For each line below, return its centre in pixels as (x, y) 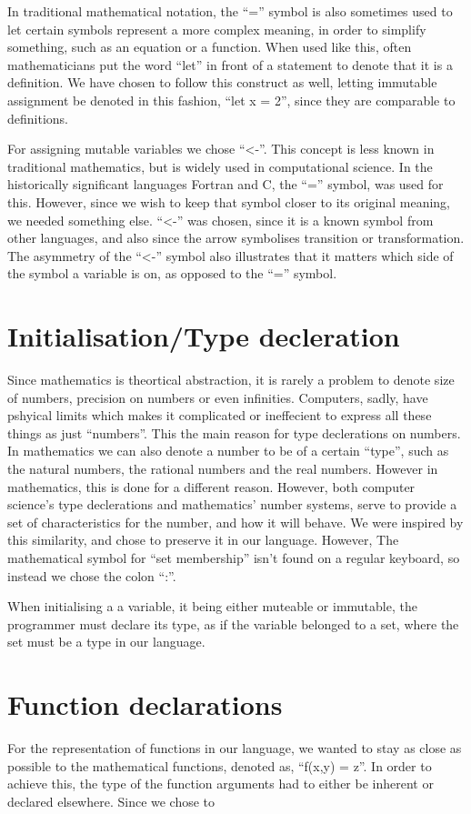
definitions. (38, 118)
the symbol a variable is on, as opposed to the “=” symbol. (172, 273)
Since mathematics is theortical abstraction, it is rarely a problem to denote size (231, 380)
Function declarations (145, 704)
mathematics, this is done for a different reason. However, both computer (211, 486)
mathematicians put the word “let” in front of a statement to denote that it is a (230, 64)
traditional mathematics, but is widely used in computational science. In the (220, 166)
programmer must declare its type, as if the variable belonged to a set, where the (233, 623)
